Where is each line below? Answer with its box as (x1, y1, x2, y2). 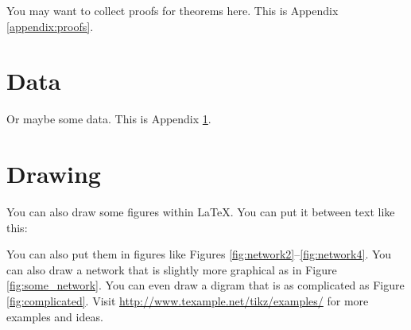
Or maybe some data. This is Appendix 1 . (6, 111, 211, 127)
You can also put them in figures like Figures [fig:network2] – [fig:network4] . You (6, 246, 392, 262)
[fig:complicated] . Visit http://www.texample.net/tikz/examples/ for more (6, 293, 369, 309)
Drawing (6, 157, 101, 190)
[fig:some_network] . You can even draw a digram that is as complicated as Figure (6, 277, 405, 293)
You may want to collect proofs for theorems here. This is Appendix (6, 2, 339, 18)
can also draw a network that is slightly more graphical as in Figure (6, 261, 337, 278)
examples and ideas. (6, 308, 103, 324)
